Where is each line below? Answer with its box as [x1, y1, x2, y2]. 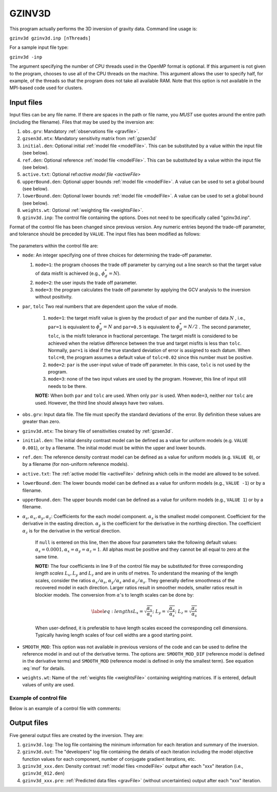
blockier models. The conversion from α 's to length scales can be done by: [35, 591, 194, 598]
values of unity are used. [22, 682, 75, 688]
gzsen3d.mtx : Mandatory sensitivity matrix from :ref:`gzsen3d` [22, 135, 157, 142]
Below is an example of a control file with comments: [9, 705, 121, 711]
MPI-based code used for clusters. [9, 85, 83, 91]
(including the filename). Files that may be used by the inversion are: [9, 118, 154, 125]
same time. [35, 553, 59, 560]
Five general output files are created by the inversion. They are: [9, 732, 144, 738]
